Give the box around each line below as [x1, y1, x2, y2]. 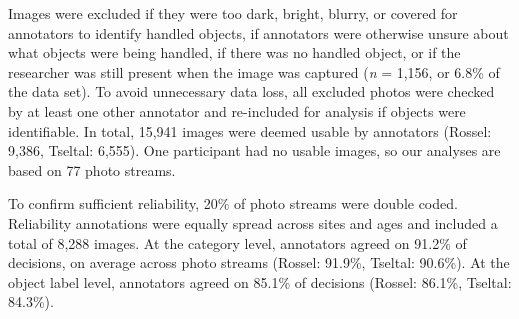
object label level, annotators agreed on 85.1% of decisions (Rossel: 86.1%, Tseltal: [8, 271, 512, 292]
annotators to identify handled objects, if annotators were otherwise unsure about [8, 22, 509, 43]
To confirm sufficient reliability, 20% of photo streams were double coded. [8, 193, 458, 214]
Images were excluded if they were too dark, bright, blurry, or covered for [8, 3, 458, 23]
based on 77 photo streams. [8, 159, 176, 180]
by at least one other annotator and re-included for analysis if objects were [8, 100, 466, 121]
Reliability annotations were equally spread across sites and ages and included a [8, 212, 498, 233]
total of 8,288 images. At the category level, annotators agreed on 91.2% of [8, 232, 467, 253]
